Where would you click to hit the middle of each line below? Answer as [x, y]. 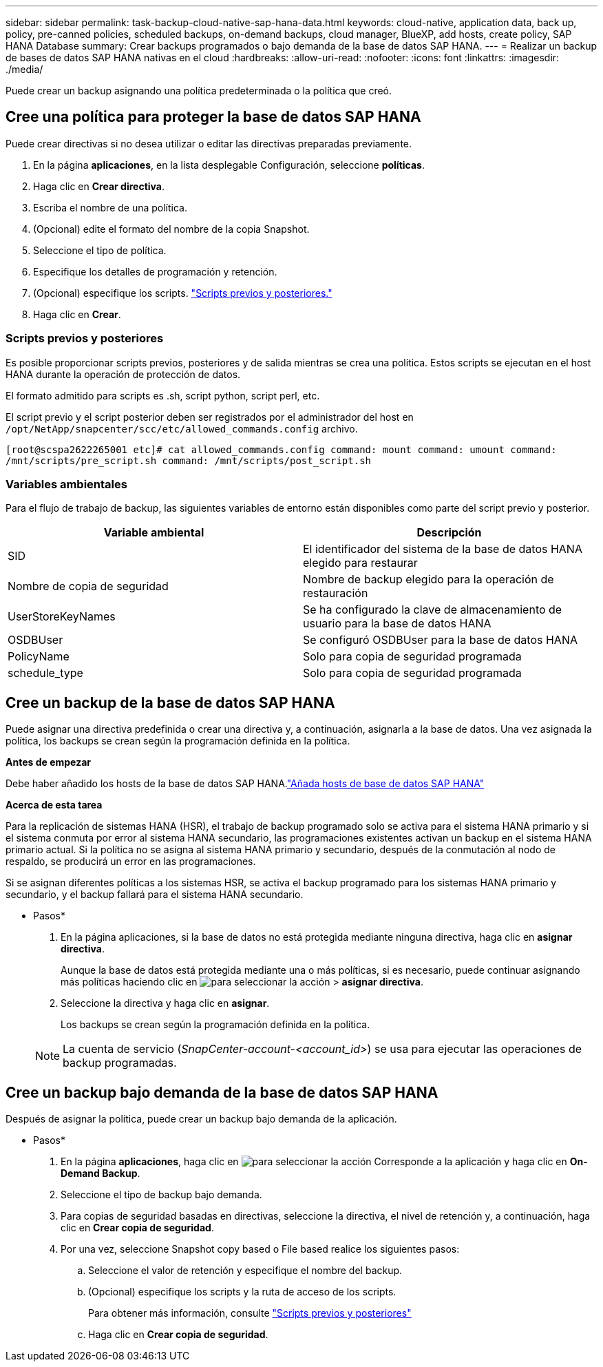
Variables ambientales [66, 484]
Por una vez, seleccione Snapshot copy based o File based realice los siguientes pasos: [260, 1249]
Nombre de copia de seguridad [88, 586]
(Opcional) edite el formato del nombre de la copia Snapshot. [171, 229]
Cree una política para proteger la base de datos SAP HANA [213, 117]
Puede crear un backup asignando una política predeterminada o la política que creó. [199, 91]
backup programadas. [120, 1063]
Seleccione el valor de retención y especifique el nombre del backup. [245, 1271]
